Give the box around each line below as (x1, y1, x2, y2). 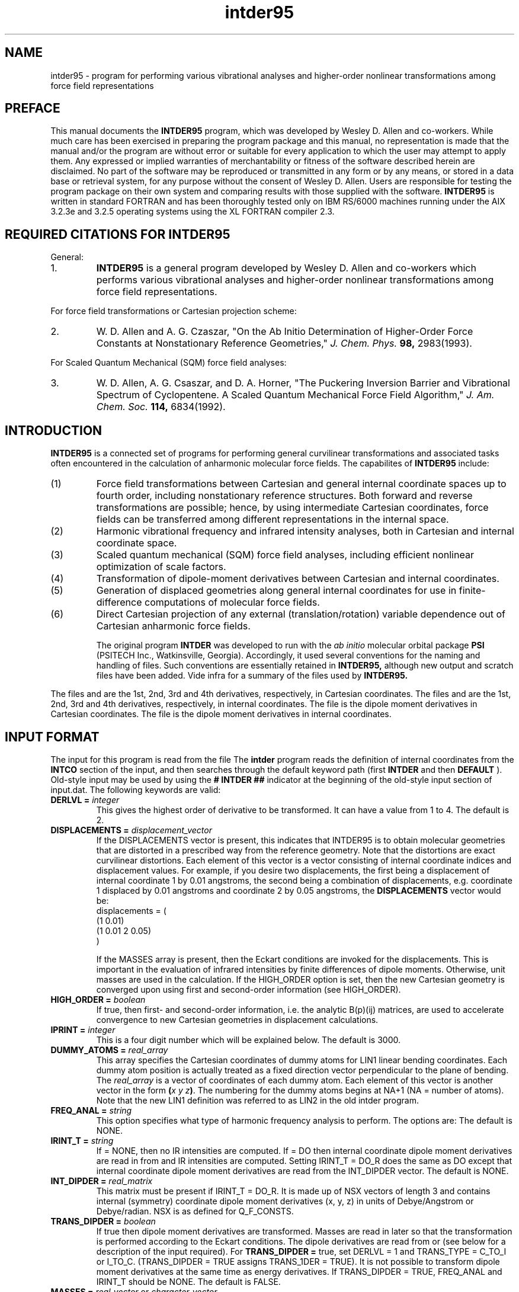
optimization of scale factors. (96, 561, 226, 573)
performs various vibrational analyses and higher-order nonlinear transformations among (96, 274, 494, 286)
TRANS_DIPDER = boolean (50, 1216, 156, 1226)
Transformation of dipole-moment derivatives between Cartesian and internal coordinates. (96, 573, 499, 585)
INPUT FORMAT (5, 729, 100, 744)
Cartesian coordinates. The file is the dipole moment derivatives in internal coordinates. (50, 709, 392, 719)
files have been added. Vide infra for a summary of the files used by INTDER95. (96, 670, 408, 681)
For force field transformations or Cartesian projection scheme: (50, 306, 297, 316)
